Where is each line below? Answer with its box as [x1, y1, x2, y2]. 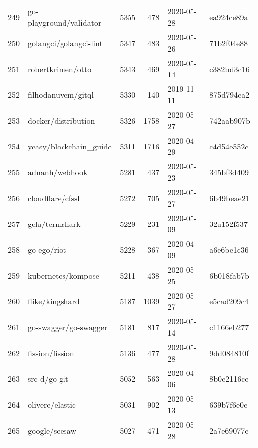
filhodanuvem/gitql [28, 88, 94, 100]
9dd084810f [209, 347, 249, 359]
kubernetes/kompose [28, 269, 99, 281]
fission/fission [28, 347, 74, 359]
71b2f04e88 [209, 37, 248, 49]
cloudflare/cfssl [28, 192, 80, 204]
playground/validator [28, 17, 102, 28]
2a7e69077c [209, 424, 249, 436]
